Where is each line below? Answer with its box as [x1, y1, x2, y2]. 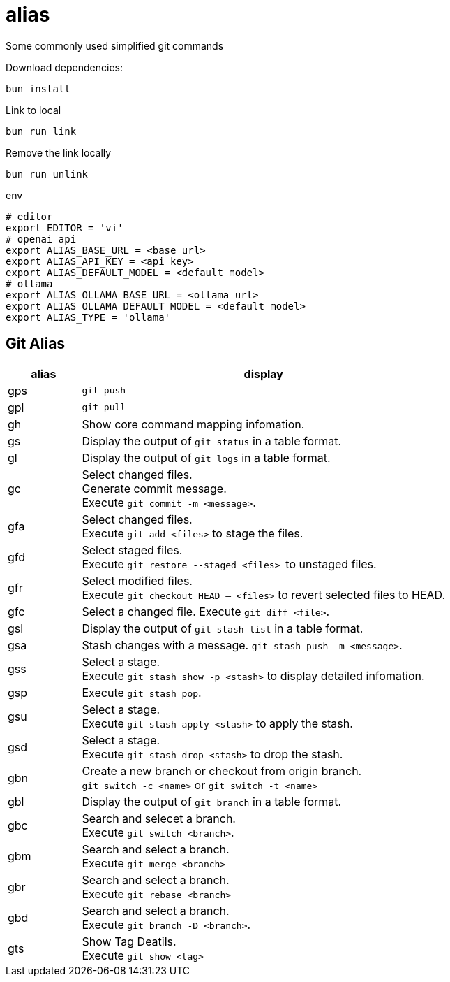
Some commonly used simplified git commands [6, 39, 224, 52]
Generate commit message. [82, 481, 227, 496]
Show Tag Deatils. [82, 934, 177, 948]
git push [82, 385, 126, 396]
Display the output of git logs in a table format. [82, 450, 331, 465]
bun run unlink [6, 168, 89, 180]
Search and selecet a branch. [82, 811, 236, 825]
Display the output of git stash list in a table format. [82, 621, 363, 635]
